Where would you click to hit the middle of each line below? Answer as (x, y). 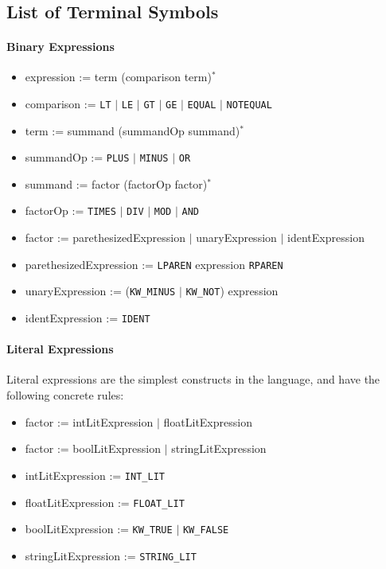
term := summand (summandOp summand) (133, 130)
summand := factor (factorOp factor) (116, 183)
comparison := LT (68, 103)
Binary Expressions (60, 47)
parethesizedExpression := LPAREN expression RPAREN (154, 264)
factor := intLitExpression (89, 421)
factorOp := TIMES (70, 210)
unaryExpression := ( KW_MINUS (100, 291)
